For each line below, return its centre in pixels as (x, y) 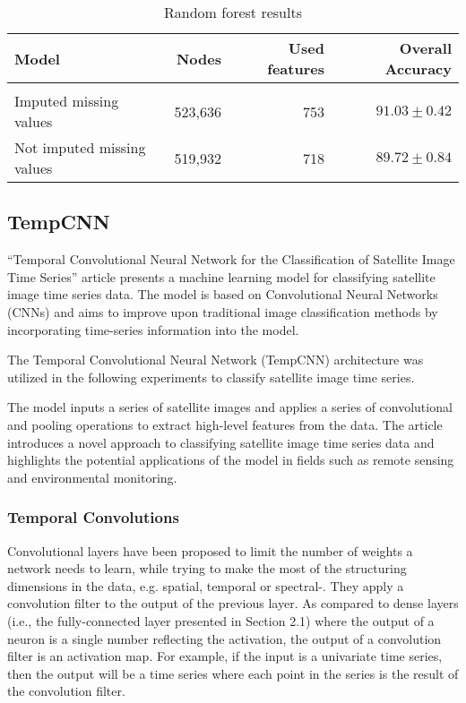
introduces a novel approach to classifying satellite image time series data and (221, 442)
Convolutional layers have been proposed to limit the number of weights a (210, 550)
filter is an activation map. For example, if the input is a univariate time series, (225, 656)
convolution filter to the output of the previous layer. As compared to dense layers (233, 603)
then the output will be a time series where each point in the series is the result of (233, 673)
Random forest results (233, 12)
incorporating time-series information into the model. (153, 329)
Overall (425, 48)
